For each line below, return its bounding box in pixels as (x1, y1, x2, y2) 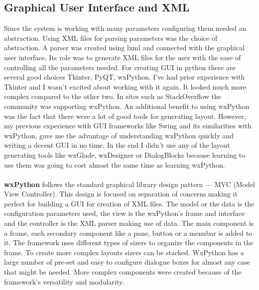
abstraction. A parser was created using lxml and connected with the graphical (4, 42, 245, 53)
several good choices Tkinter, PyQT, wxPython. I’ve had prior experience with (4, 72, 245, 82)
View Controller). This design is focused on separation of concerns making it (4, 189, 238, 199)
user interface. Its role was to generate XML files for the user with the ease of (4, 52, 241, 62)
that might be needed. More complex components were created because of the (4, 267, 242, 277)
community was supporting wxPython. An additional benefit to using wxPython (4, 100, 250, 111)
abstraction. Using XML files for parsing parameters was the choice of (4, 32, 218, 43)
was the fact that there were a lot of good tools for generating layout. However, (4, 110, 246, 121)
